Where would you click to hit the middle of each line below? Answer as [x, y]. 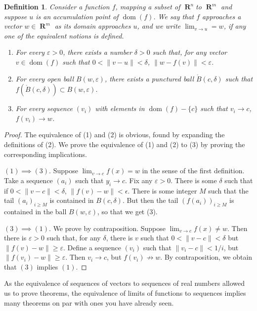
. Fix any [139, 180]
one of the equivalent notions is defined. [64, 35]
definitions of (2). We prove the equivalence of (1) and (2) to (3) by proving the [125, 144]
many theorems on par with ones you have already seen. [89, 302]
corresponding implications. [45, 154]
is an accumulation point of [77, 16]
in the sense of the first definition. [193, 171]
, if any [235, 26]
